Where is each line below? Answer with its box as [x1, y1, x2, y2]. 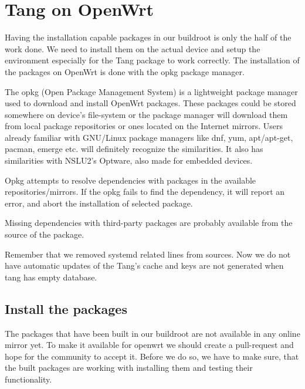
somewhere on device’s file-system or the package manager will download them [5, 108, 288, 120]
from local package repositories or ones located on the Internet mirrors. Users [5, 120, 283, 132]
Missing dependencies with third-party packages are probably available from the [5, 217, 293, 229]
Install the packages [5, 299, 127, 317]
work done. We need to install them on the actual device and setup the [5, 42, 260, 55]
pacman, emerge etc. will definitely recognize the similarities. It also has [5, 143, 263, 155]
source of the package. [5, 228, 84, 241]
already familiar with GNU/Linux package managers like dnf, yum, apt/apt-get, [5, 131, 293, 143]
